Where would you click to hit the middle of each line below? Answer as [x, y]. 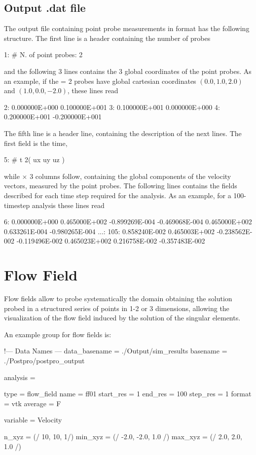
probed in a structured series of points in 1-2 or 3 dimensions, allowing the [117, 308]
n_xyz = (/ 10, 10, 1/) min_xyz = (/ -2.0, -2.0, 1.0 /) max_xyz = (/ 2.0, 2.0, [123, 436]
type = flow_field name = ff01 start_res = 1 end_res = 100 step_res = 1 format [128, 394]
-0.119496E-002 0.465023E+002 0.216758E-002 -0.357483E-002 [111, 241]
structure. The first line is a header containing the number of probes [107, 38]
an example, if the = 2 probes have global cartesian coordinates [100, 81]
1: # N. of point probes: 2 [43, 54]
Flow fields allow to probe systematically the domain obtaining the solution [118, 298]
